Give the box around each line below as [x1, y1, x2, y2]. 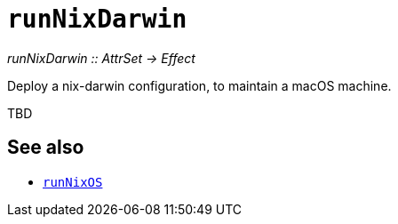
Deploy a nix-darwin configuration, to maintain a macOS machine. [7, 77, 392, 93]
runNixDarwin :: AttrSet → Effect [7, 50, 195, 66]
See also [7, 136, 84, 159]
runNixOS [43, 174, 103, 189]
